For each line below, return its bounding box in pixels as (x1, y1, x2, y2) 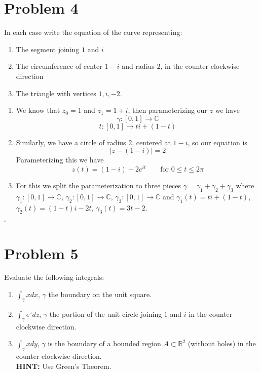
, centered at (132, 137, 171, 147)
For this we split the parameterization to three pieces (16, 180, 181, 190)
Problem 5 (4, 242, 79, 263)
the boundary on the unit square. (48, 289, 152, 300)
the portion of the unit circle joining (49, 308, 162, 319)
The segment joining (16, 44, 80, 54)
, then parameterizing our (128, 105, 207, 115)
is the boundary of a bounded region (48, 338, 161, 349)
